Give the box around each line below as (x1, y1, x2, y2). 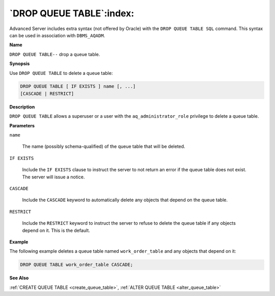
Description (9, 103, 35, 110)
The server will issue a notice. (22, 174, 85, 180)
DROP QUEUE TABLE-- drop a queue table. (9, 51, 100, 57)
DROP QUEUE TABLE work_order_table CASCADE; (20, 262, 133, 267)
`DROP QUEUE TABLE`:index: (9, 8, 134, 19)
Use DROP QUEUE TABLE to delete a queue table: (9, 70, 113, 76)
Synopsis (9, 61, 30, 67)
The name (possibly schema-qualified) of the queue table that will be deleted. (22, 143, 185, 150)
